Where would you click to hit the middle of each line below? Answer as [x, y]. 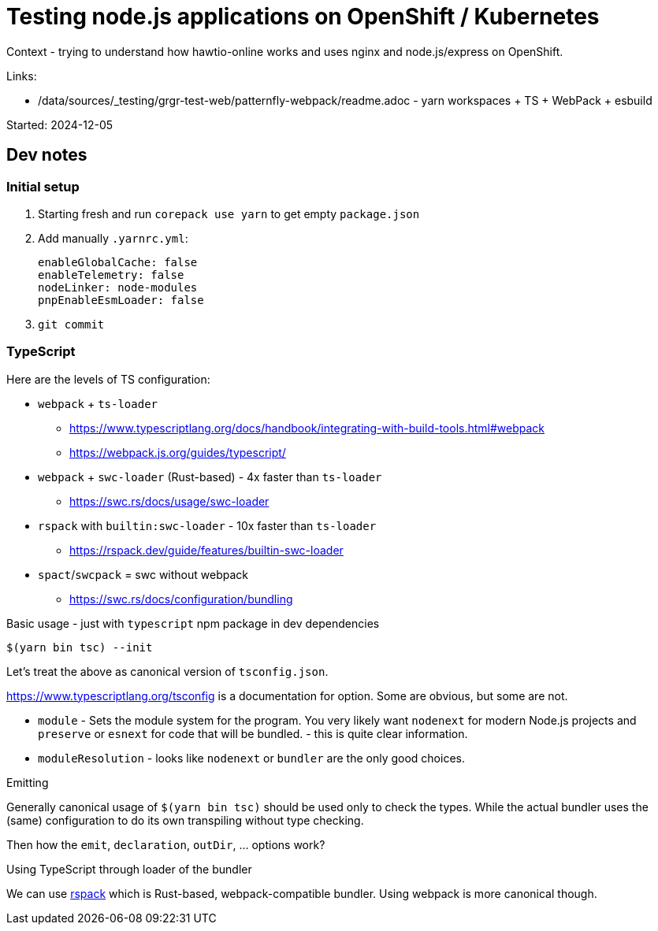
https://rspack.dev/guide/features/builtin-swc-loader [206, 550]
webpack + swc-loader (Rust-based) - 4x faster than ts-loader [210, 477]
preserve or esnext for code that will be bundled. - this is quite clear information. [253, 733]
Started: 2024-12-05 [60, 124]
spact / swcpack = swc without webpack [143, 574]
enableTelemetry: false [111, 274]
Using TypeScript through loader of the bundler [129, 869]
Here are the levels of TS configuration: [108, 379]
